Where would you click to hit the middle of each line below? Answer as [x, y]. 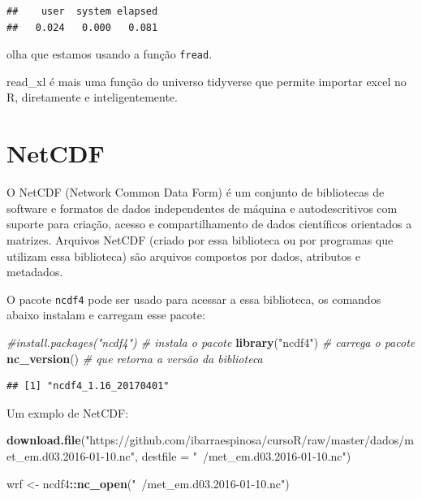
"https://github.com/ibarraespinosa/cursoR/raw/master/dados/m [250, 440]
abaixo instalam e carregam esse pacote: [106, 315]
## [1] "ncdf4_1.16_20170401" [88, 386]
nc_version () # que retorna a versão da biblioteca [135, 358]
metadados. [35, 272]
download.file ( [46, 440]
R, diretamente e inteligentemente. [92, 97]
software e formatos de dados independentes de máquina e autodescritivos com [202, 208]
